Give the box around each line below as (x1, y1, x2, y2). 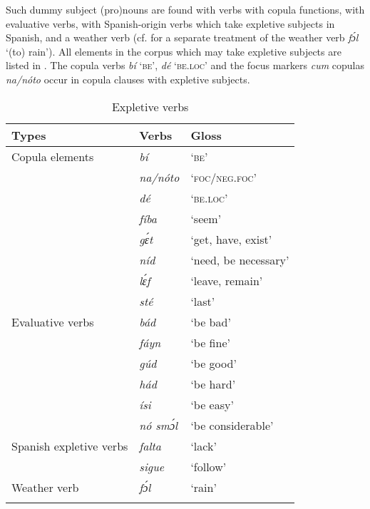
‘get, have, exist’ (190, 230, 272, 247)
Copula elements (11, 148, 94, 165)
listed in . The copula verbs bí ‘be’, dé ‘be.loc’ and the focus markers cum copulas (6, 58, 365, 73)
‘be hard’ (190, 375, 236, 392)
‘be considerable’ (190, 416, 274, 433)
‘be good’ (190, 354, 237, 371)
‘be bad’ (190, 313, 231, 330)
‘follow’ (190, 458, 227, 475)
